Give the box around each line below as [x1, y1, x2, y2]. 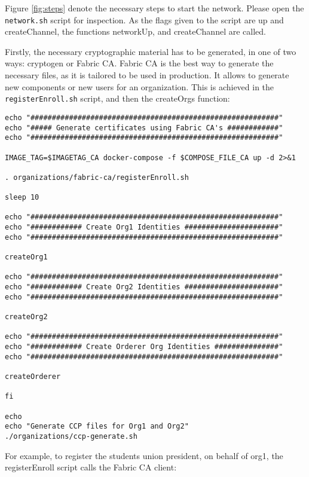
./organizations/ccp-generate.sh [5, 432, 137, 441]
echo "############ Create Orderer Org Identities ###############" [5, 342, 283, 351]
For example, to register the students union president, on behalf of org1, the [5, 449, 283, 461]
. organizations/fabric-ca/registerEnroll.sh [5, 173, 189, 182]
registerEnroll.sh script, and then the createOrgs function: [5, 92, 230, 105]
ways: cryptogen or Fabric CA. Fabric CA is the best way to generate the [5, 57, 274, 69]
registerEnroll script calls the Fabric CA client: [5, 461, 177, 473]
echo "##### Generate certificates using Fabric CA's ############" [5, 123, 283, 132]
